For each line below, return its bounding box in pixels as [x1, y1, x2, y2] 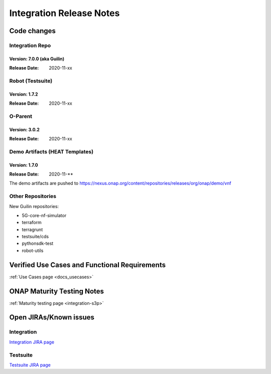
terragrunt [22, 226, 43, 233]
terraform [22, 220, 42, 226]
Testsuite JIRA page [9, 361, 51, 368]
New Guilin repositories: [9, 203, 59, 209]
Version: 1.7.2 [9, 91, 38, 97]
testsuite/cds [22, 234, 49, 240]
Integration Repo [9, 42, 51, 49]
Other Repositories [9, 193, 57, 200]
